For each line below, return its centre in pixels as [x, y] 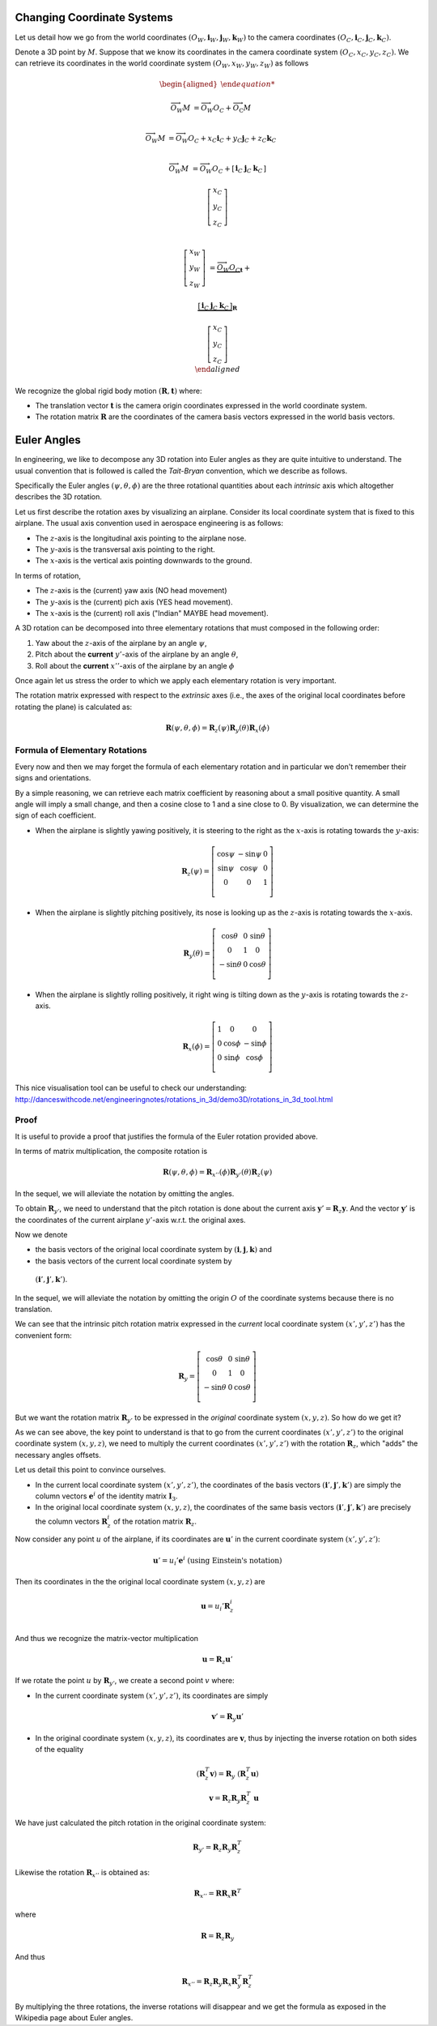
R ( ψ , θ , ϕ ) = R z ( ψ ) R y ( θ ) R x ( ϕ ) [218, 729]
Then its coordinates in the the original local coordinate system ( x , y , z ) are [140, 1582]
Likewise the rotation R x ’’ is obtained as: [82, 1873]
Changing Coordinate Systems [94, 17]
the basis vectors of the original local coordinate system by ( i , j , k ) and [154, 1250]
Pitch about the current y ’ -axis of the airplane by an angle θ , [137, 654]
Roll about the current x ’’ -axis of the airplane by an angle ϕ [135, 665]
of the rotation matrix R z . [155, 1522]
